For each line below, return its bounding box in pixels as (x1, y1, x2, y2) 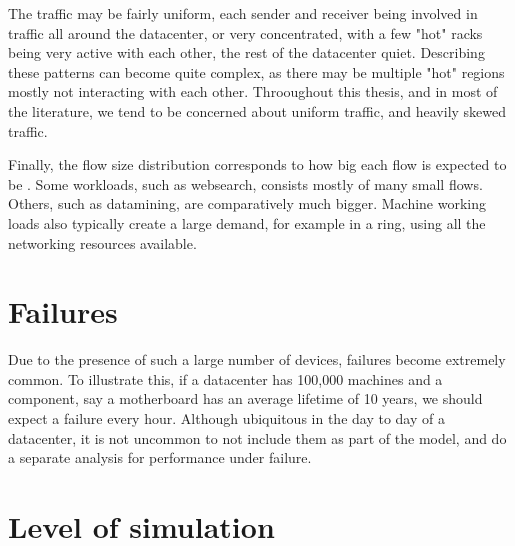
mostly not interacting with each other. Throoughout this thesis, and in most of (8, 81, 498, 102)
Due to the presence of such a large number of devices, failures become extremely (8, 349, 506, 370)
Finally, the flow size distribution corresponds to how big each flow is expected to (8, 154, 507, 175)
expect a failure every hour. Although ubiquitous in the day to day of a (8, 408, 445, 429)
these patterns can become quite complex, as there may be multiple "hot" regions (8, 61, 505, 82)
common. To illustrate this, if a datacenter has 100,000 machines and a (8, 368, 443, 389)
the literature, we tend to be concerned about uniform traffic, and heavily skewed (8, 100, 507, 121)
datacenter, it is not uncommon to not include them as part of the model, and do (8, 427, 507, 448)
